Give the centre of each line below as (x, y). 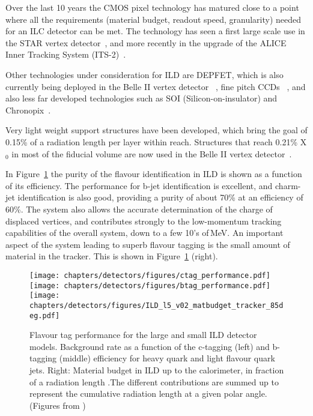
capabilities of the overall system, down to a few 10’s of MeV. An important (144, 233)
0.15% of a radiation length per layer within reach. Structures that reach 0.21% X (156, 141)
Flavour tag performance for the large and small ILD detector (143, 335)
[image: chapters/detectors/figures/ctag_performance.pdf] (150, 275)
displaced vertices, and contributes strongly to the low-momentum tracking (144, 221)
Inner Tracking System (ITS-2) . (66, 54)
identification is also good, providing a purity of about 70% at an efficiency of (160, 197)
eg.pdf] (45, 315)
